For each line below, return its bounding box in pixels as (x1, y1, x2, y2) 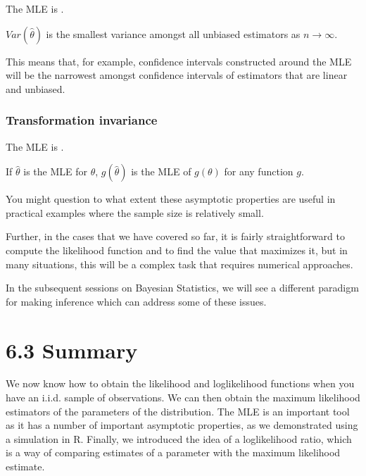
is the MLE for (23, 164, 87, 179)
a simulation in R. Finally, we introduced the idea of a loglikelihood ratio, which (6, 431, 352, 446)
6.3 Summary (6, 335, 138, 364)
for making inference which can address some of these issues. (6, 294, 267, 308)
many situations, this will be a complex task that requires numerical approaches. (6, 256, 353, 271)
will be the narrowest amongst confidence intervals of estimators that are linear (6, 68, 348, 82)
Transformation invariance (6, 111, 158, 129)
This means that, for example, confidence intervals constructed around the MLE (6, 54, 352, 68)
